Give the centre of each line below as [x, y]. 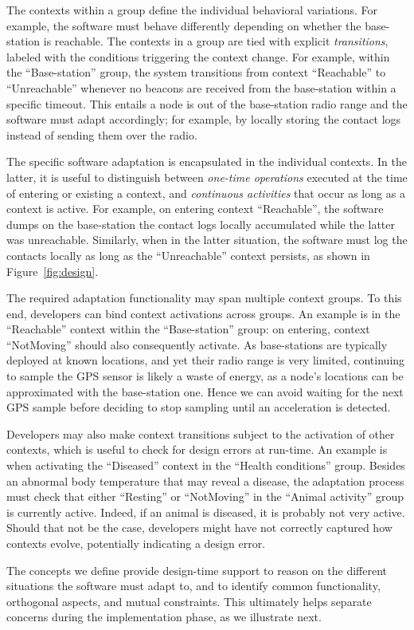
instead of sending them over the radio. [102, 134]
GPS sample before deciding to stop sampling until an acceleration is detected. [199, 407]
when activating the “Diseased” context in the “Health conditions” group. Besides [206, 465]
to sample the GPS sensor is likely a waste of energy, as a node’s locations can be [205, 376]
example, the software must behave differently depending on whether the [184, 25]
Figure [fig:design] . [53, 271]
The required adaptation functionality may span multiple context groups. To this [204, 298]
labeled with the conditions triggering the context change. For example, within [198, 56]
